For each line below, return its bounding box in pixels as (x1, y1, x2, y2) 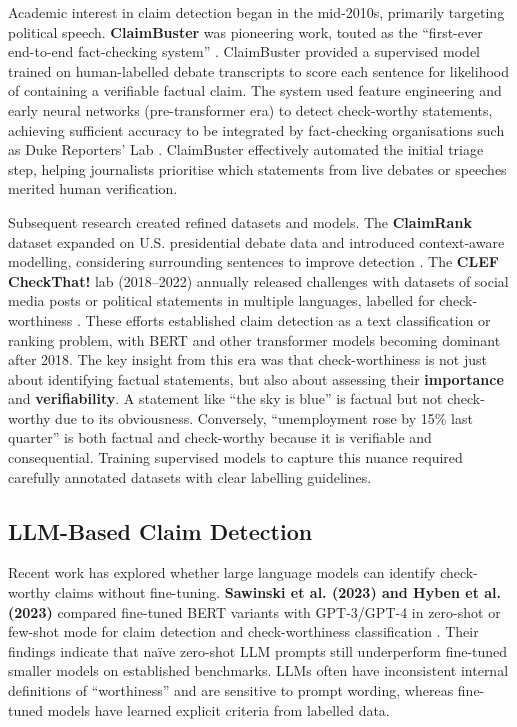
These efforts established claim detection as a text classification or (85, 309, 491, 330)
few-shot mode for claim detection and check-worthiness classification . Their (8, 621, 479, 642)
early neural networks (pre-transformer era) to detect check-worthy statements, (8, 99, 493, 120)
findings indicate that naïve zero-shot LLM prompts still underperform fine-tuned (8, 640, 508, 661)
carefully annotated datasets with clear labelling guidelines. (8, 466, 372, 487)
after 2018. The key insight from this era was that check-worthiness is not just (8, 349, 487, 370)
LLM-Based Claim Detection (8, 515, 313, 546)
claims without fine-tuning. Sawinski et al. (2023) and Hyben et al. (55, 582, 502, 603)
